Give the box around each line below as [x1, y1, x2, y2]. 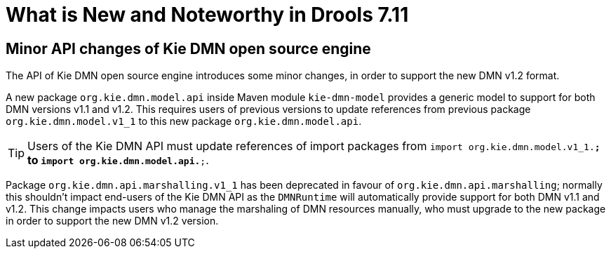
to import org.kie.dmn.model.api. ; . [27, 153, 209, 168]
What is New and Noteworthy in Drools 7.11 [6, 3, 409, 27]
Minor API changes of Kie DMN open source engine [6, 39, 371, 58]
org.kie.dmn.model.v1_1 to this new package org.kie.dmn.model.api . [6, 115, 362, 128]
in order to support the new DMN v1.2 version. [6, 215, 219, 227]
